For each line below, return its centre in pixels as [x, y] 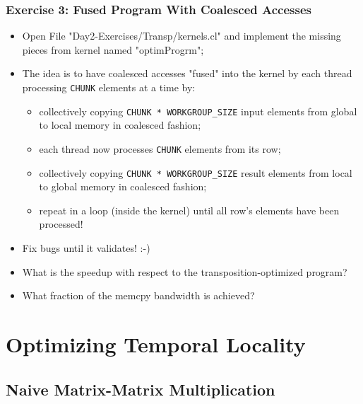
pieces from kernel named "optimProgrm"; [113, 49]
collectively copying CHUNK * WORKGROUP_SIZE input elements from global [198, 111]
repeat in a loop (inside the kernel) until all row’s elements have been [189, 210]
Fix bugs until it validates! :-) [86, 248]
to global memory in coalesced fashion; [123, 186]
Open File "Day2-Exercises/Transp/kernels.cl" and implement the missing [181, 36]
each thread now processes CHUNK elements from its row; [160, 148]
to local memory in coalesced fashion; [120, 125]
